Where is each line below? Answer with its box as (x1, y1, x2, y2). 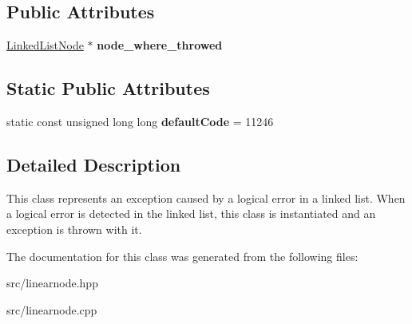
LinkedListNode (6, 37, 84, 53)
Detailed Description (6, 152, 181, 176)
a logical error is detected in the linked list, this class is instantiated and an (6, 205, 376, 222)
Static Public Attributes (6, 76, 210, 101)
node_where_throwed (97, 37, 223, 53)
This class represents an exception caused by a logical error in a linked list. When (6, 189, 406, 206)
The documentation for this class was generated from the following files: (6, 247, 359, 264)
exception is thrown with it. (6, 220, 142, 237)
